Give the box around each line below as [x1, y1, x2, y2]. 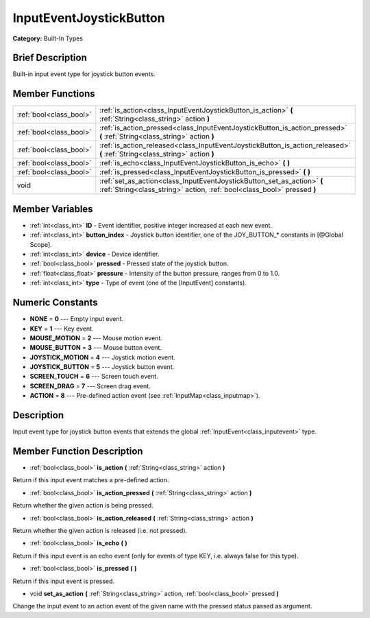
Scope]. [29, 240, 53, 248]
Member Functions [12, 88, 95, 99]
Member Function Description [12, 445, 143, 457]
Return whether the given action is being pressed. [12, 501, 153, 510]
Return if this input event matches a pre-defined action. [12, 476, 169, 484]
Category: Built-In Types [12, 34, 84, 43]
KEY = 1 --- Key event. [29, 324, 94, 333]
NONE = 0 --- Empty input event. [29, 315, 123, 323]
